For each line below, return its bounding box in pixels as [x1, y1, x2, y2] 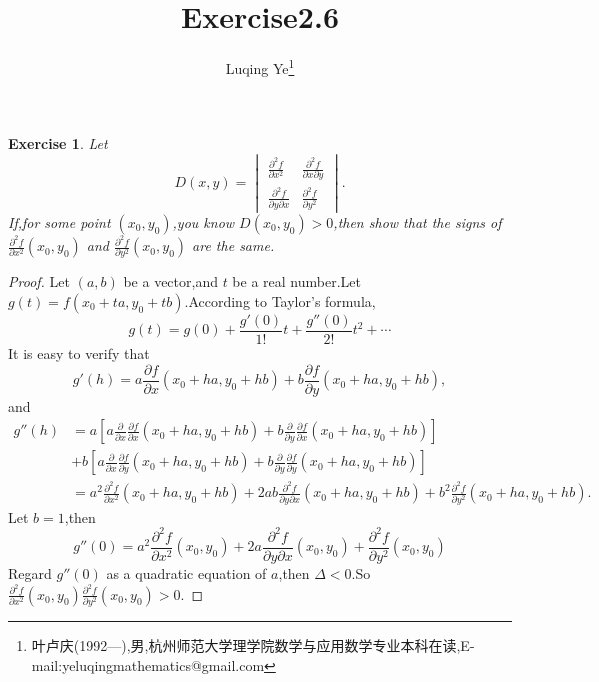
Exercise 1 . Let [8, 133, 108, 154]
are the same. [192, 235, 275, 256]
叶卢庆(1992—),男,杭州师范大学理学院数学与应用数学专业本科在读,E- [31, 634, 475, 655]
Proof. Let [8, 271, 70, 292]
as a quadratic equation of [106, 562, 267, 583]
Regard [8, 562, 52, 583]
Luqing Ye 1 [225, 55, 295, 78]
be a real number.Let [232, 271, 361, 292]
